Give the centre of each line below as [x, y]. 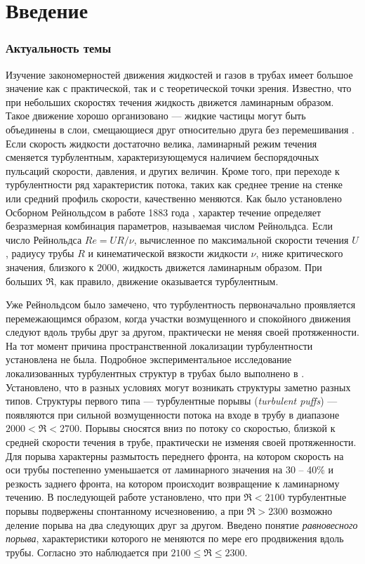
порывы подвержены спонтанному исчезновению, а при [125, 511]
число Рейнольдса [44, 239]
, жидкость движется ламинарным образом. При [219, 267]
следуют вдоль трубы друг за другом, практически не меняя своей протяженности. [182, 332]
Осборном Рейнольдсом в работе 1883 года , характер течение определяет [164, 212]
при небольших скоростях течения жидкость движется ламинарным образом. [170, 101]
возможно [312, 511]
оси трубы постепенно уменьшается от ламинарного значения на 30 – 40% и [170, 470]
